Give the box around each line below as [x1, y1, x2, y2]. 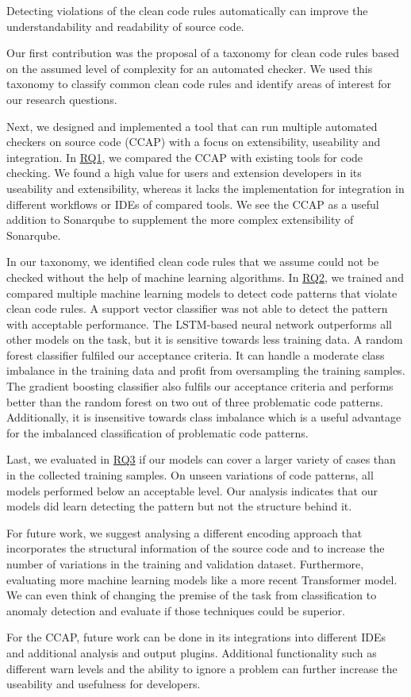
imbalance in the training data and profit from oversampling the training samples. [6, 362, 405, 379]
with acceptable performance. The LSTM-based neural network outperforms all [6, 315, 392, 332]
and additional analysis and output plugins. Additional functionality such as [6, 644, 377, 660]
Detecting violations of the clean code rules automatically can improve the [6, 2, 368, 18]
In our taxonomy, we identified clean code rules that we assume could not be [6, 253, 379, 270]
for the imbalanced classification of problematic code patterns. [6, 424, 309, 441]
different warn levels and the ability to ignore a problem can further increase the [6, 660, 398, 676]
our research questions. [6, 90, 117, 107]
